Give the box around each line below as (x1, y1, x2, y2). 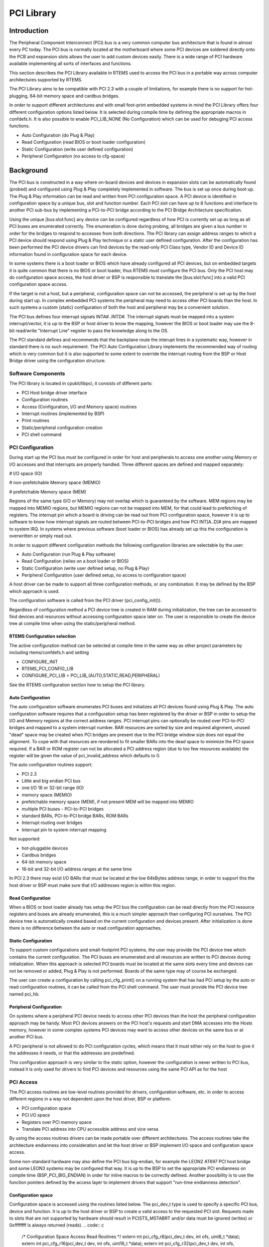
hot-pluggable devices (21, 845, 68, 851)
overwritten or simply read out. (9, 533, 73, 539)
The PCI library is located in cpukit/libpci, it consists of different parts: (9, 381, 153, 387)
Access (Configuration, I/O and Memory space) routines (21, 404, 137, 410)
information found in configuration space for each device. (9, 251, 128, 257)
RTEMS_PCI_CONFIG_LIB (21, 665, 74, 671)
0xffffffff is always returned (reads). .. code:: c (9, 1222, 104, 1228)
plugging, (9, 93, 29, 99)
